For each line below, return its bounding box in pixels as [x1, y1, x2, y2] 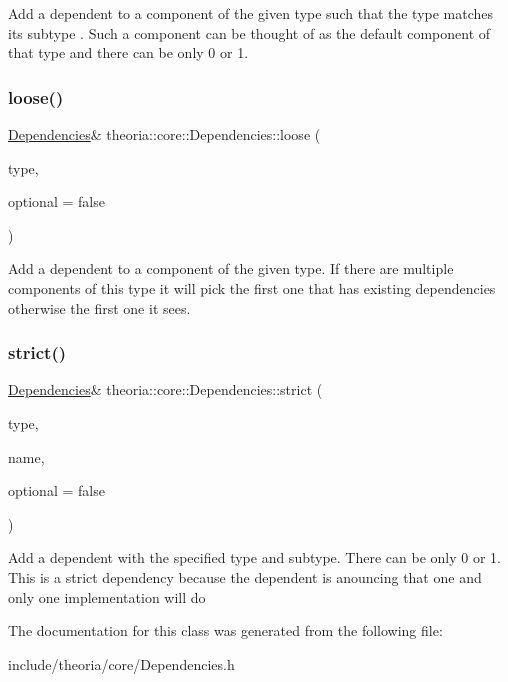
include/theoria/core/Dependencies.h [8, 653, 235, 674]
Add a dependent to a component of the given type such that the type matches [8, 3, 494, 23]
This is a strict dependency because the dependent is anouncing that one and [8, 566, 482, 587]
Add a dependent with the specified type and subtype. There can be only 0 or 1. [8, 547, 501, 568]
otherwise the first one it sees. [8, 297, 191, 318]
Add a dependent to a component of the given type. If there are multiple [8, 258, 454, 279]
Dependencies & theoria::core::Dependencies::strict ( [8, 379, 323, 400]
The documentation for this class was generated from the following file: [8, 620, 443, 641]
